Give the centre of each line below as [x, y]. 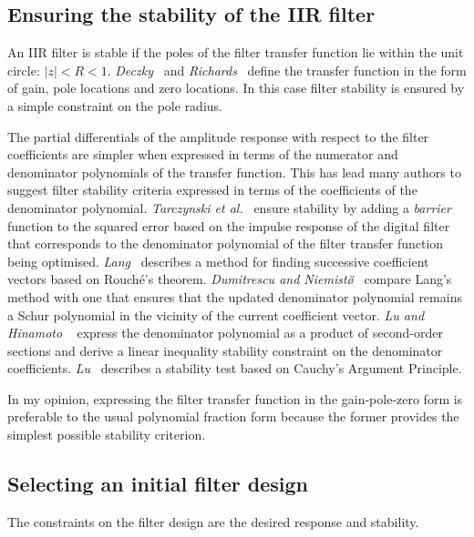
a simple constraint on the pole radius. [115, 105]
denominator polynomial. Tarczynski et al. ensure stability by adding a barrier [229, 207]
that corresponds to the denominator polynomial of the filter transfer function [226, 243]
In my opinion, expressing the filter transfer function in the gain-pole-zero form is [235, 398]
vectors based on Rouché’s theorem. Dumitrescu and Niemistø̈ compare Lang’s [230, 279]
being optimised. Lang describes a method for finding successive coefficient [218, 261]
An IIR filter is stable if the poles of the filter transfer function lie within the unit [236, 52]
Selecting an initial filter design [158, 484]
